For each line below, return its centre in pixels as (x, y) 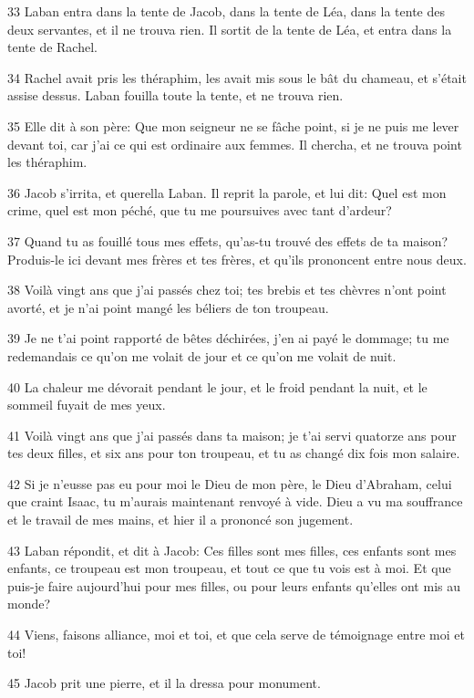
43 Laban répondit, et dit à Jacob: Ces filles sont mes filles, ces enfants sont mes (232, 550)
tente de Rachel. (52, 47)
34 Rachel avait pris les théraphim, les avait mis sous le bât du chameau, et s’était (237, 77)
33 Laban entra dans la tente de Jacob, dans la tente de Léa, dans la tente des (226, 11)
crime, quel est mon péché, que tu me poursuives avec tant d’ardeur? (200, 210)
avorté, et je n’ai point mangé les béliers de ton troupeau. (168, 307)
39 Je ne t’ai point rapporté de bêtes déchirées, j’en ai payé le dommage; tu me (228, 338)
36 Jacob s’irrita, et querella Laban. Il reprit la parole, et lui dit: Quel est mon (227, 192)
